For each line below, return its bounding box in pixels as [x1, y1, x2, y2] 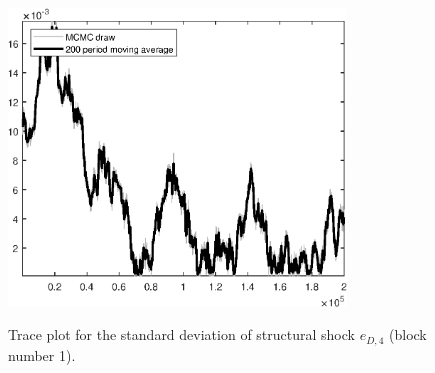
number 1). [8, 344, 76, 365]
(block [389, 324, 427, 345]
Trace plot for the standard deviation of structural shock [8, 324, 355, 345]
